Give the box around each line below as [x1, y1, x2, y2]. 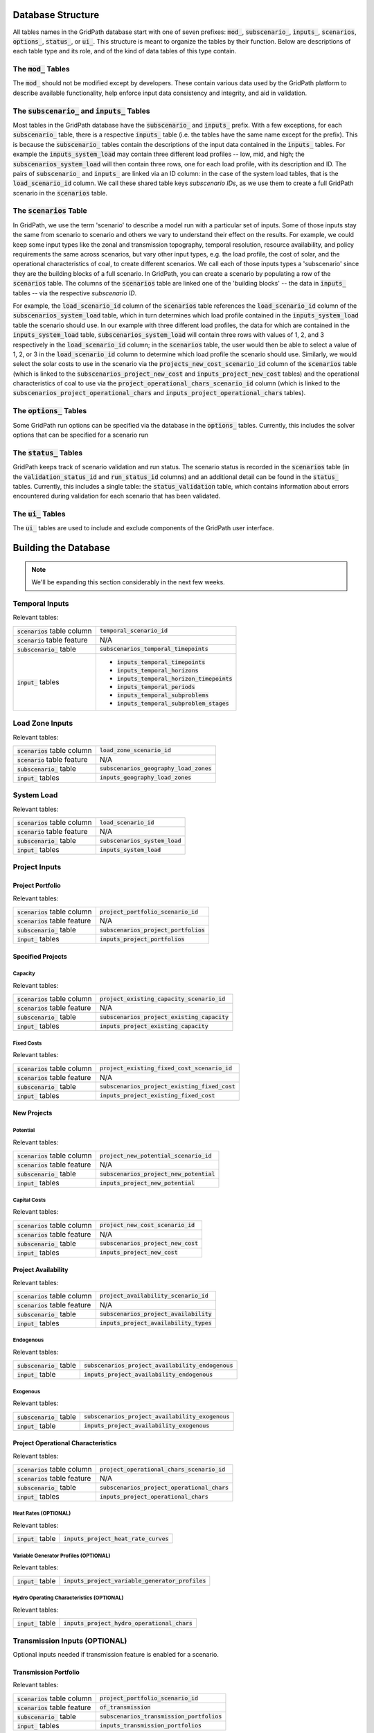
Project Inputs [12, 862, 62, 872]
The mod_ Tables [12, 64, 70, 74]
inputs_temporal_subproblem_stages [116, 699, 229, 707]
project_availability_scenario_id [99, 1292, 208, 1300]
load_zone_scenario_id [99, 747, 171, 754]
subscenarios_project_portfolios [99, 926, 206, 934]
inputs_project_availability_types [99, 1319, 212, 1327]
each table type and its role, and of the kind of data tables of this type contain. [12, 47, 237, 55]
